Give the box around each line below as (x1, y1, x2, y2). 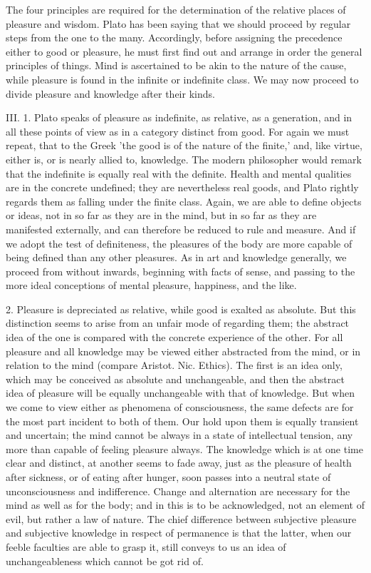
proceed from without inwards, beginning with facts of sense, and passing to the (6, 263, 355, 278)
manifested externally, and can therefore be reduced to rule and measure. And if (6, 221, 356, 236)
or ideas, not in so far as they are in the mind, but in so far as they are (6, 208, 317, 223)
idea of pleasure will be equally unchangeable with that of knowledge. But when (6, 385, 355, 400)
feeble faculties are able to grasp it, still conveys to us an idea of (6, 539, 286, 554)
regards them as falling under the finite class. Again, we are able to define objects (6, 193, 362, 208)
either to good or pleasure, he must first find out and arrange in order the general (6, 44, 362, 59)
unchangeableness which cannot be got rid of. (6, 553, 204, 568)
